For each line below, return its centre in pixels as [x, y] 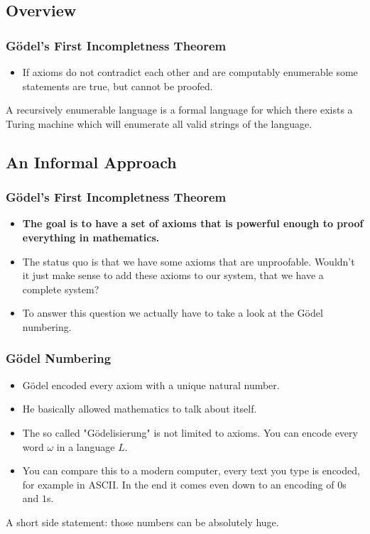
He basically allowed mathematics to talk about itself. [140, 409]
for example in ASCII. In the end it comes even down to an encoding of [178, 484]
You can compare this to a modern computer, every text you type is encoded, [191, 470]
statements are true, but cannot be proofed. [118, 86]
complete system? [61, 289]
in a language [86, 446]
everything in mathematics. [91, 237]
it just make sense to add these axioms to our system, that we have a [173, 275]
